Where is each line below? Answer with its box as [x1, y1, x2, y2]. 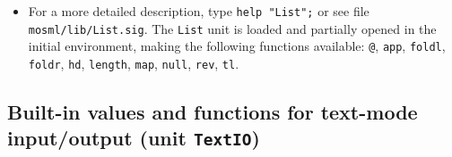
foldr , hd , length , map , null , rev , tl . [28, 54, 239, 72]
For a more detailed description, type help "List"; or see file [28, 2, 369, 20]
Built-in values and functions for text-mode [7, 98, 418, 126]
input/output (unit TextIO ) [7, 124, 260, 152]
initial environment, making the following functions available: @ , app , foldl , [28, 37, 446, 55]
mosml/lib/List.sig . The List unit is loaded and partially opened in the [28, 19, 437, 37]
